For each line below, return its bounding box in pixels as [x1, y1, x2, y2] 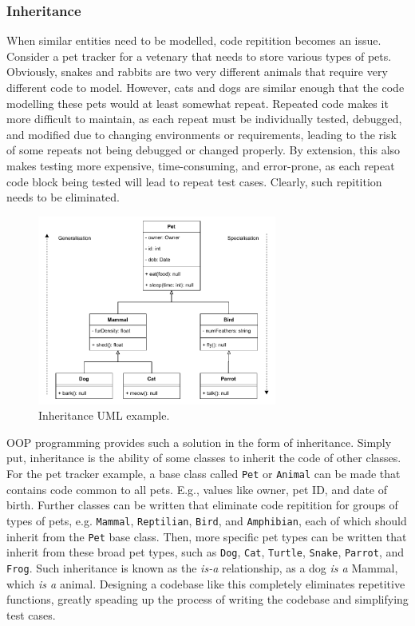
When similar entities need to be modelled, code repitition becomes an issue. [6, 32, 381, 49]
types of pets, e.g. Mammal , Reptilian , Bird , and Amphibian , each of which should [6, 512, 407, 528]
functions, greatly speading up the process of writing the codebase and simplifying [6, 591, 409, 608]
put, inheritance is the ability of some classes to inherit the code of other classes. [6, 449, 401, 466]
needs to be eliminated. [6, 189, 121, 205]
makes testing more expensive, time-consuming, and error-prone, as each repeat [6, 157, 395, 173]
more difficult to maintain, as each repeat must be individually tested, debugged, [6, 110, 402, 127]
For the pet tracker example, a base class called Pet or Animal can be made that [6, 465, 401, 482]
